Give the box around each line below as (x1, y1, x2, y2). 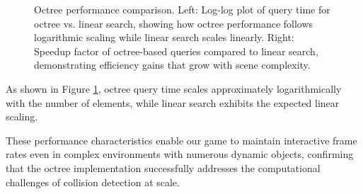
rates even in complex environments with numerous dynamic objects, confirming (6, 147, 354, 161)
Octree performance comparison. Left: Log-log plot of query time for (34, 2, 330, 16)
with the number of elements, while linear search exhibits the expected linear (6, 95, 340, 110)
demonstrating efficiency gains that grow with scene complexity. (34, 57, 311, 72)
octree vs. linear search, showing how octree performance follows (34, 16, 313, 30)
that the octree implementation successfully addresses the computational (6, 160, 321, 175)
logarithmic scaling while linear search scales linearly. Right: (34, 30, 294, 45)
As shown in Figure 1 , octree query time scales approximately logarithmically (6, 81, 342, 96)
